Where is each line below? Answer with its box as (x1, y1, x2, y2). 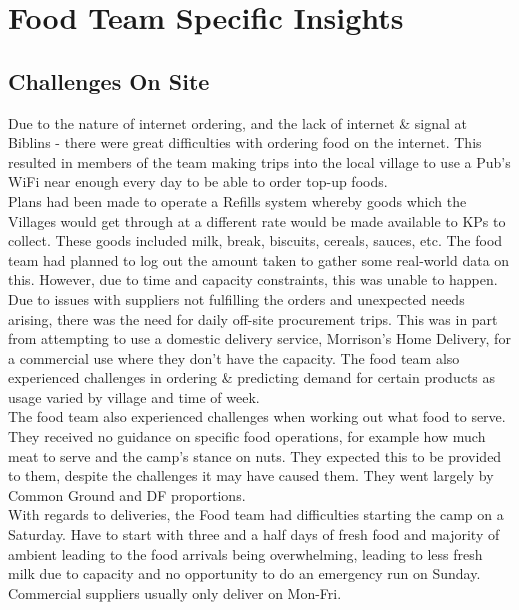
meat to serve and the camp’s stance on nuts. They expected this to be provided (8, 445, 502, 466)
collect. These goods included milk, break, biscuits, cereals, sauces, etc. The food (8, 230, 503, 251)
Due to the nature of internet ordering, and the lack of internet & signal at (8, 112, 467, 133)
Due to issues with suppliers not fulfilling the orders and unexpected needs (8, 288, 465, 309)
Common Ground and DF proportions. (8, 484, 246, 505)
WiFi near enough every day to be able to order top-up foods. (8, 171, 388, 192)
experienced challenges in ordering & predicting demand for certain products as (8, 367, 496, 388)
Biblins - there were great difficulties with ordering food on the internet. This (8, 132, 482, 153)
